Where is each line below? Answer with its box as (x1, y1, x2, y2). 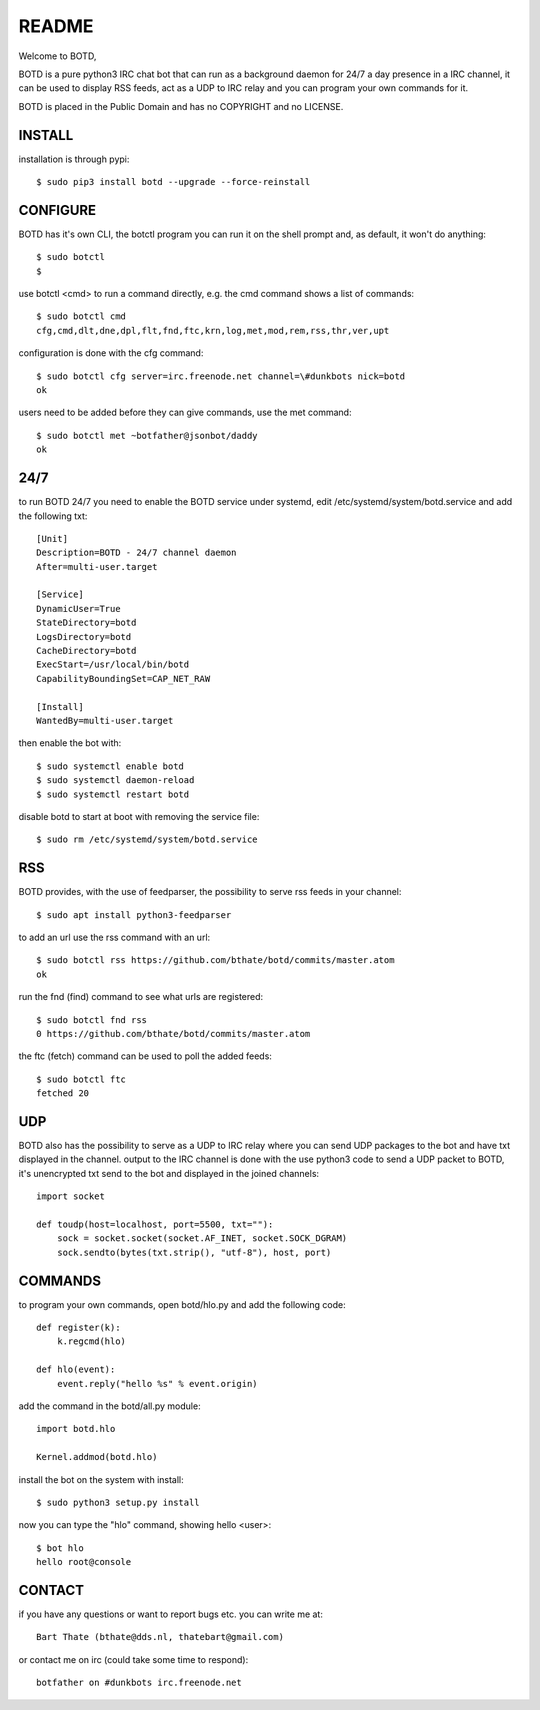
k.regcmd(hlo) (56, 1336, 127, 1347)
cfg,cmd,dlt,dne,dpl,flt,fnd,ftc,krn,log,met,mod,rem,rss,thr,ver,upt (36, 325, 390, 336)
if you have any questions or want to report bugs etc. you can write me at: (18, 1608, 324, 1620)
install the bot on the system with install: (18, 1473, 184, 1485)
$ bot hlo (36, 1542, 84, 1554)
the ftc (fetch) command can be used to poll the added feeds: (18, 1050, 272, 1062)
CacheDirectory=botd (36, 645, 137, 657)
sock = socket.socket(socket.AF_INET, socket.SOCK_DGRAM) (56, 1233, 348, 1244)
